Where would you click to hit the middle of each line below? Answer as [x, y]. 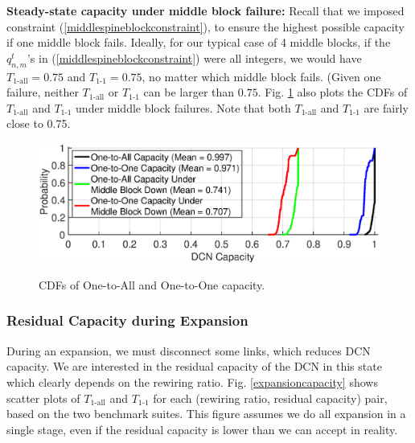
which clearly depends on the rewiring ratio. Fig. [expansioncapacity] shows [192, 381]
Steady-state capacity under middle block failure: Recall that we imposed [205, 10]
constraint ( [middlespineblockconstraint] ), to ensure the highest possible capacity [205, 26]
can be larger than [189, 92]
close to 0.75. [39, 123]
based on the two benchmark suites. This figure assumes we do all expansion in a [206, 414]
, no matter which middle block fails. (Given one [261, 76]
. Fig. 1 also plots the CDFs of [333, 92]
